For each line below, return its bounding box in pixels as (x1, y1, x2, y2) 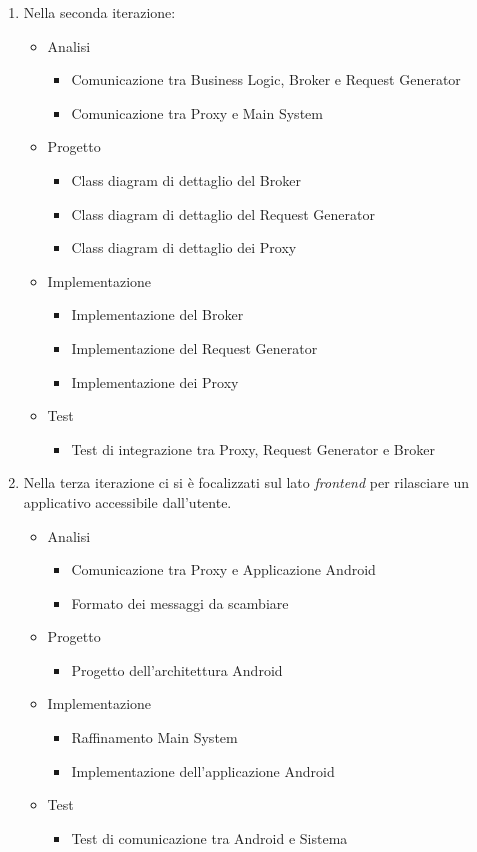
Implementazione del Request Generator (71, 337, 318, 358)
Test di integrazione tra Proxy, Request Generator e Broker (71, 438, 435, 459)
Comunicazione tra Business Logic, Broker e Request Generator (71, 69, 461, 90)
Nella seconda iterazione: (23, 2, 176, 22)
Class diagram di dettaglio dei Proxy (71, 237, 297, 258)
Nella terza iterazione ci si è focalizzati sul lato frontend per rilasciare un (23, 472, 470, 493)
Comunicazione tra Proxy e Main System (71, 102, 323, 123)
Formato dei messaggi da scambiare (71, 592, 289, 613)
